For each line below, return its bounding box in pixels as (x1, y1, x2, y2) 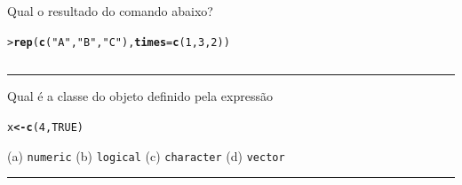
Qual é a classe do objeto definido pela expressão (7, 87, 273, 105)
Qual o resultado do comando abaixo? (7, 2, 213, 19)
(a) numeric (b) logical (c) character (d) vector (7, 146, 285, 165)
